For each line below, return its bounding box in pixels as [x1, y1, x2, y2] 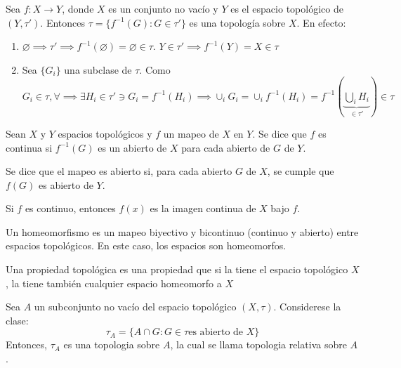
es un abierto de [98, 140, 167, 155]
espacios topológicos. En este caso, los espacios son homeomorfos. [6, 238, 287, 253]
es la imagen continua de [150, 201, 256, 216]
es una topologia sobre [63, 337, 160, 352]
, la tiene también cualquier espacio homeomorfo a [6, 275, 222, 290]
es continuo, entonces [25, 201, 116, 216]
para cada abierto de [181, 140, 270, 155]
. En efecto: [296, 15, 346, 29]
